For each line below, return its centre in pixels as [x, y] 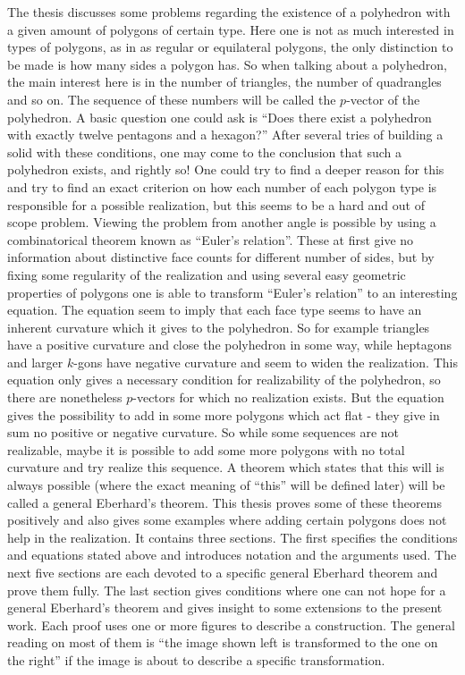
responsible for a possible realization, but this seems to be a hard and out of [216, 204]
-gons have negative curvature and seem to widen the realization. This [266, 362]
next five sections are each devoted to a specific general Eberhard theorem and [223, 572]
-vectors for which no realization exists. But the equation [288, 397]
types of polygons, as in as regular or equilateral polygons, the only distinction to [230, 47]
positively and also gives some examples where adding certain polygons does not [227, 520]
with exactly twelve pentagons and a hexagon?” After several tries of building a [225, 135]
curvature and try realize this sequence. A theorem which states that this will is [226, 467]
